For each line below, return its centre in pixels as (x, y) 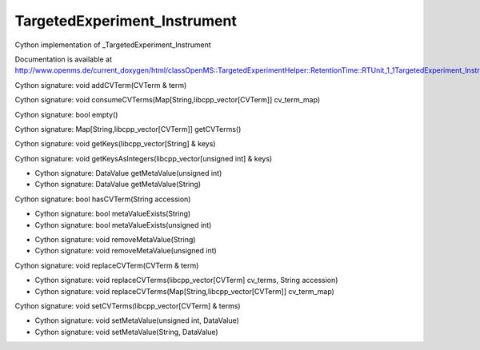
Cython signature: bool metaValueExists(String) (113, 214)
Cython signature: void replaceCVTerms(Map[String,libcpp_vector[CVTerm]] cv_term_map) (185, 291)
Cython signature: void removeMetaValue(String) (115, 240)
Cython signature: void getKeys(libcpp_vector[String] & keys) (115, 144)
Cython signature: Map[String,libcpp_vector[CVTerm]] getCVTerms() (128, 129)
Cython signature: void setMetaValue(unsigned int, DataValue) (137, 320)
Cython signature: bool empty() (66, 114)
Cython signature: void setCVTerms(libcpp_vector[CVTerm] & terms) (128, 306)
